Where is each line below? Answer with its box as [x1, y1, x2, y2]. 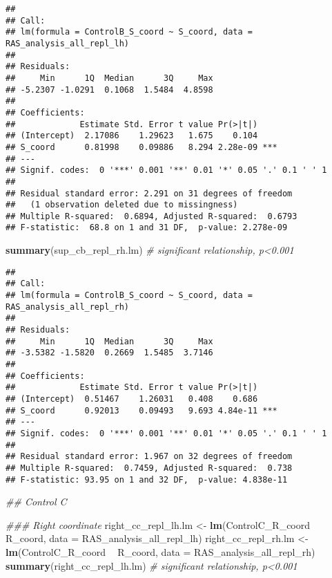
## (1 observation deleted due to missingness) [6, 200, 238, 210]
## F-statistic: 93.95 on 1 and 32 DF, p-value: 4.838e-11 [6, 474, 288, 485]
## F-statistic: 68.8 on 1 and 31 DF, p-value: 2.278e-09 [6, 223, 288, 233]
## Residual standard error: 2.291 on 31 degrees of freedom [6, 188, 293, 198]
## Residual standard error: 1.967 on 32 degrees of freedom [6, 451, 293, 462]
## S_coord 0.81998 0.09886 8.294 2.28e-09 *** [6, 142, 277, 152]
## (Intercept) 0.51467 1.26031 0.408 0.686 [6, 393, 258, 404]
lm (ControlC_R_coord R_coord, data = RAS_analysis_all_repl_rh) [6, 544, 315, 559]
